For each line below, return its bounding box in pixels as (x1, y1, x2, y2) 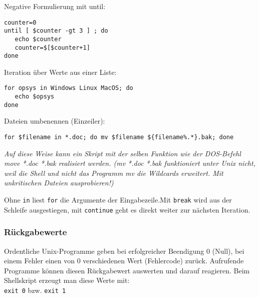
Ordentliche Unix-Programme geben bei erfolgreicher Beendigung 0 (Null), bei (4, 245, 244, 256)
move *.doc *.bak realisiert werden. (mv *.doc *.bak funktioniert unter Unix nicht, (4, 158, 255, 168)
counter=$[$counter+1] (15, 44, 90, 51)
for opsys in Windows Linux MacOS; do (4, 84, 133, 92)
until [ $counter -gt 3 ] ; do (4, 27, 108, 35)
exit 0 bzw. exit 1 (4, 284, 66, 295)
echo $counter (15, 35, 62, 43)
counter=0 (4, 19, 37, 26)
